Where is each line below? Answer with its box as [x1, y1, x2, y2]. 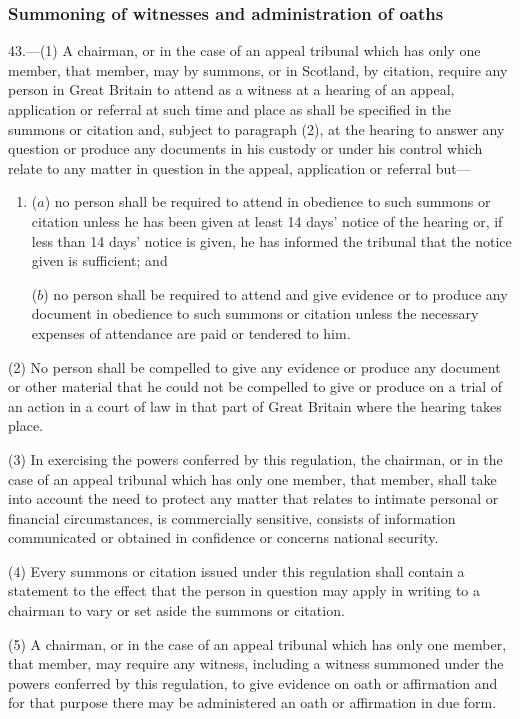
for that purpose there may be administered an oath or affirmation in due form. [8, 692, 497, 713]
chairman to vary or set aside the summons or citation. [8, 600, 345, 621]
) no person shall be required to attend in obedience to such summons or [44, 191, 491, 212]
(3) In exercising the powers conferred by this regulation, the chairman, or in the [8, 448, 503, 469]
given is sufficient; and [31, 250, 168, 271]
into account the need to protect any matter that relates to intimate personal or [8, 488, 499, 509]
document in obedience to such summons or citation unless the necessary [31, 303, 479, 324]
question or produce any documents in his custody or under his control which [8, 138, 483, 159]
